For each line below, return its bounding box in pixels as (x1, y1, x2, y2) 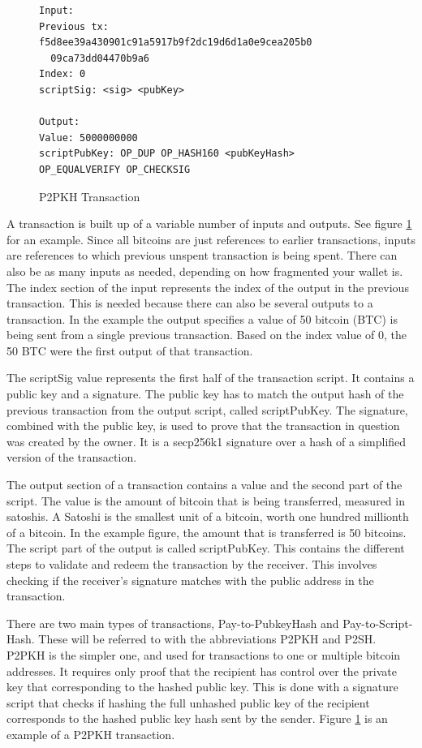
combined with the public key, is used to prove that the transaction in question (6, 417, 400, 434)
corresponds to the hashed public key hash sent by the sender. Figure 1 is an (6, 710, 388, 727)
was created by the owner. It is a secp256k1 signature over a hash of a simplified (6, 432, 407, 449)
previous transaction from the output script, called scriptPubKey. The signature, (6, 401, 408, 418)
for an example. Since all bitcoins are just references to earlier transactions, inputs (6, 230, 416, 247)
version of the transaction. (6, 449, 137, 466)
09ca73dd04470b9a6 (50, 52, 150, 64)
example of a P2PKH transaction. (6, 725, 175, 742)
